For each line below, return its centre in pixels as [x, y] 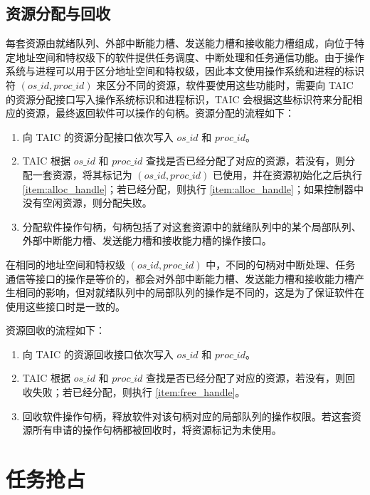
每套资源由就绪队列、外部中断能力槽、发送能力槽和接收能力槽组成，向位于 [180, 43]
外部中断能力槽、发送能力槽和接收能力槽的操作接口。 [147, 240]
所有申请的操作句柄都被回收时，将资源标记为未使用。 [157, 430]
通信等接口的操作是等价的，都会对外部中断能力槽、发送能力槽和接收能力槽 [180, 278]
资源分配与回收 [58, 13]
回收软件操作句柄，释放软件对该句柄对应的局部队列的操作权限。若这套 [187, 416]
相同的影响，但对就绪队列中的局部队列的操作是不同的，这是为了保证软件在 [190, 292]
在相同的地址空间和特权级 [65, 264]
